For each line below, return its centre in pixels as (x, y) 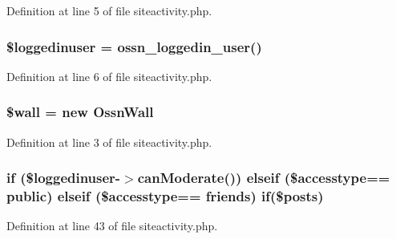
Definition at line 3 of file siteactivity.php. (109, 142)
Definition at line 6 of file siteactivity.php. (109, 76)
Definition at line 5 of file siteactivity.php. (109, 10)
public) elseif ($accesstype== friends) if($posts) (165, 196)
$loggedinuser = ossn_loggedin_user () (134, 46)
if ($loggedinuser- (64, 178)
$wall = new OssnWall (80, 112)
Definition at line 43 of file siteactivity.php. (112, 226)
